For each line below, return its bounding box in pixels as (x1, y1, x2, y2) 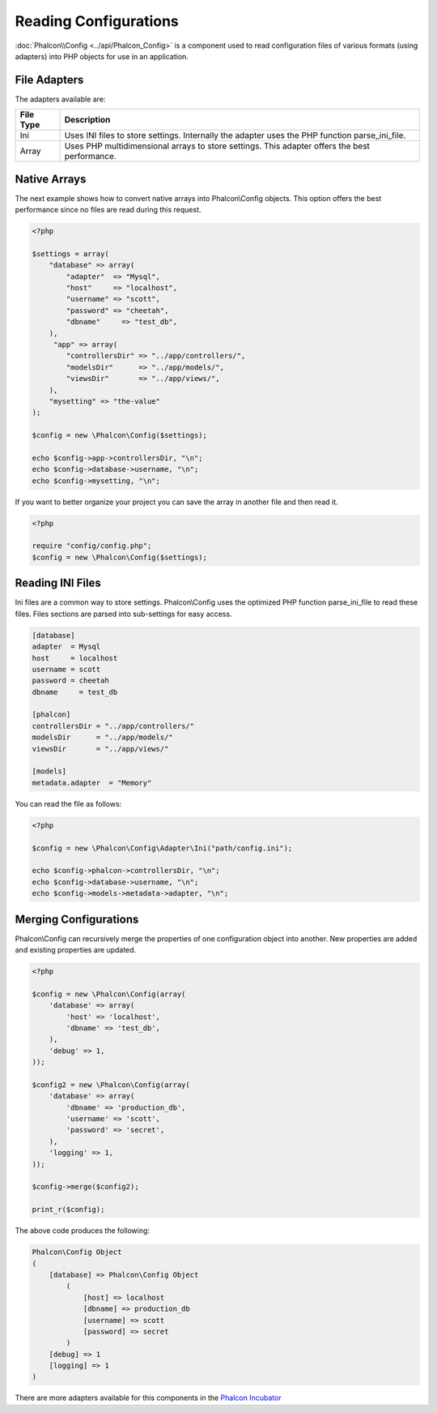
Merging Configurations (15, 912, 139, 926)
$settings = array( (32, 249, 109, 259)
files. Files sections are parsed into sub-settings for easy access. (15, 609, 232, 619)
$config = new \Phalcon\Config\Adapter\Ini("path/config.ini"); (32, 843, 293, 853)
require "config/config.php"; (32, 542, 152, 550)
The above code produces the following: (15, 1226, 150, 1235)
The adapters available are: (15, 94, 106, 104)
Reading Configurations (15, 12, 180, 30)
